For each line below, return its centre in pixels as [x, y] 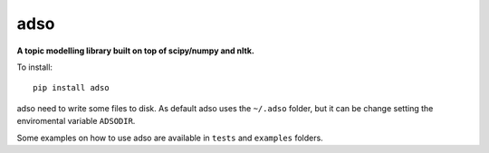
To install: [35, 67]
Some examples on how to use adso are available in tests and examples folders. [170, 138]
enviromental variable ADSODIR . [76, 121]
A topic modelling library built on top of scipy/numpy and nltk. [136, 51]
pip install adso [71, 88]
